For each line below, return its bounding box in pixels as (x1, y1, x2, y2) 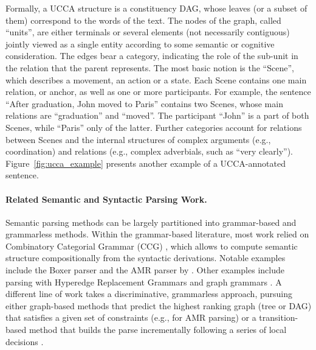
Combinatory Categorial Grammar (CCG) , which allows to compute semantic (5, 239, 298, 252)
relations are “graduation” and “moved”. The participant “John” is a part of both (5, 109, 309, 122)
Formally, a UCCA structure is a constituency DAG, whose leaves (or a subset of (5, 2, 307, 14)
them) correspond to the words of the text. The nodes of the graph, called (5, 13, 281, 26)
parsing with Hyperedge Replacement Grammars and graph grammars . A (5, 275, 282, 288)
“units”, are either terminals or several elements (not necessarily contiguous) (5, 26, 290, 38)
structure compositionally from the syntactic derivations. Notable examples (5, 251, 286, 264)
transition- (259, 311, 298, 324)
